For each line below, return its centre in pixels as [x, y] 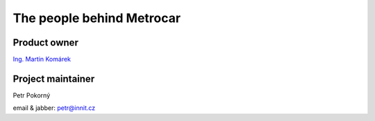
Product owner [46, 43]
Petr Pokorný [32, 95]
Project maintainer [54, 78]
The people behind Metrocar [97, 18]
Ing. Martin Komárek [42, 59]
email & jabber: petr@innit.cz [54, 108]
